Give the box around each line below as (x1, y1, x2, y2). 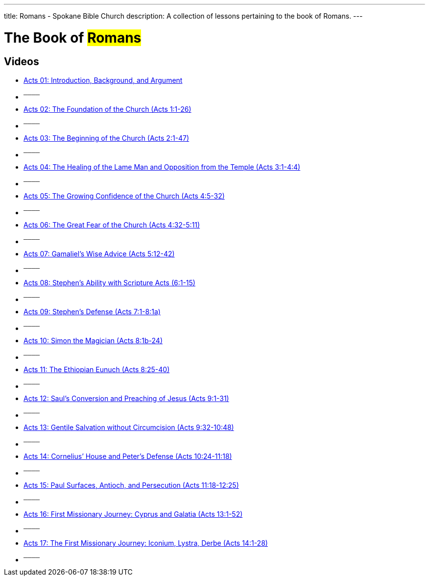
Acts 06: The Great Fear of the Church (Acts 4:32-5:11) (24, 220, 200, 229)
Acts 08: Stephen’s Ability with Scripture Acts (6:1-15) (24, 278, 195, 287)
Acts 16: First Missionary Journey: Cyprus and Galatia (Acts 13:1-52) (24, 509, 243, 518)
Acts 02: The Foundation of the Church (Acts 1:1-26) (24, 104, 191, 113)
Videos (4, 55, 39, 68)
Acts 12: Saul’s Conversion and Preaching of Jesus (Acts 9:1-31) (24, 394, 229, 403)
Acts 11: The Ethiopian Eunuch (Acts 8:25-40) (24, 365, 170, 374)
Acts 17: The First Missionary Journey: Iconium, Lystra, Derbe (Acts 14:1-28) (24, 538, 268, 547)
